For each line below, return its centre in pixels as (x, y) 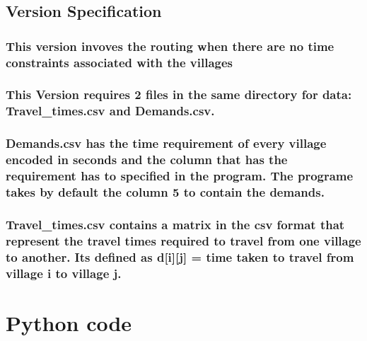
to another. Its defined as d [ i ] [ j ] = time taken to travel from (180, 256)
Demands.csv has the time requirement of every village (166, 143)
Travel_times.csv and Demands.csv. (110, 111)
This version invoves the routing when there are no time (170, 46)
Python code (69, 322)
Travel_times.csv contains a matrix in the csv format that (175, 224)
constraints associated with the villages (120, 62)
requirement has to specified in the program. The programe (180, 176)
